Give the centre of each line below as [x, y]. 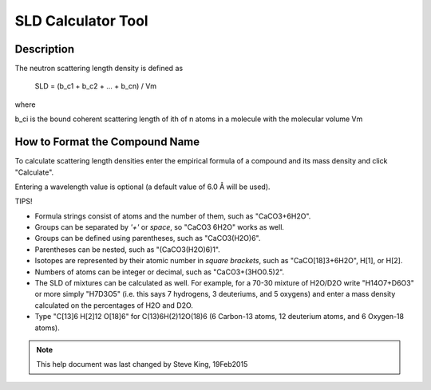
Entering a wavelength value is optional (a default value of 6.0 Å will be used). [142, 187]
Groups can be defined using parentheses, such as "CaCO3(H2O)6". [148, 238]
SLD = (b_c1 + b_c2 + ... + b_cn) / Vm [96, 86]
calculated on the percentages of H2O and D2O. [114, 305]
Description [45, 49]
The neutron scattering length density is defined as [99, 69]
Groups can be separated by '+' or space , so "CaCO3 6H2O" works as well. [160, 227]
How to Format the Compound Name [107, 142]
